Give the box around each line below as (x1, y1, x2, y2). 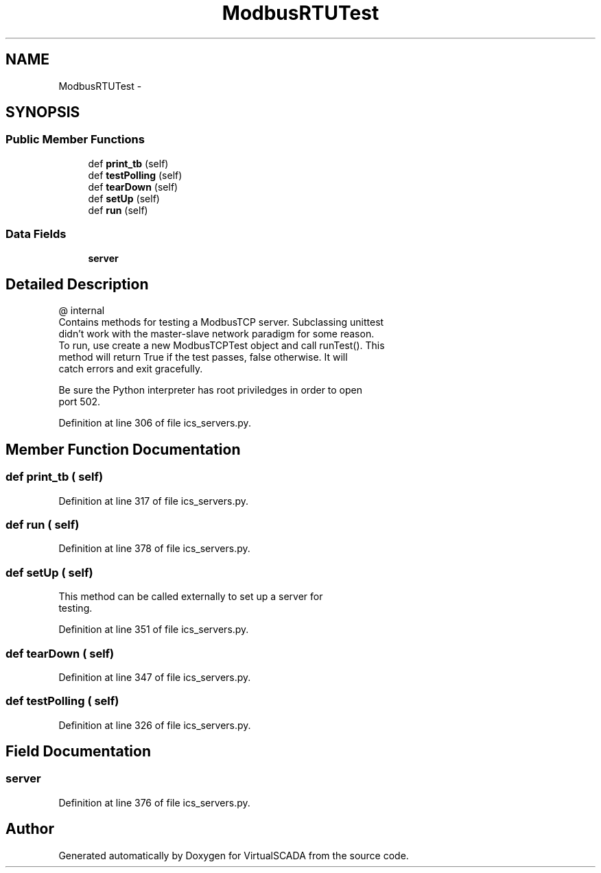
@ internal (58, 304, 105, 317)
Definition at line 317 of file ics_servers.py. (58, 494, 249, 507)
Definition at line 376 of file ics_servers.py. (58, 796, 250, 809)
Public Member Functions (5, 132, 145, 147)
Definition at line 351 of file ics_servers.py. (58, 623, 249, 636)
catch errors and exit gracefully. (58, 363, 203, 375)
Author (5, 820, 54, 838)
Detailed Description (5, 275, 149, 293)
